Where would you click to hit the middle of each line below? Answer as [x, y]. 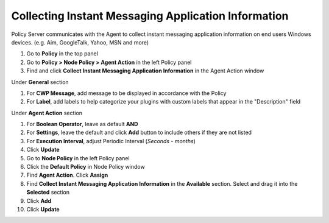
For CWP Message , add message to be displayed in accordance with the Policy [126, 93]
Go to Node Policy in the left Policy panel [78, 158]
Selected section [48, 193]
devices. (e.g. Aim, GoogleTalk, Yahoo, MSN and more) [80, 42]
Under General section [40, 82]
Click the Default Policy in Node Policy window [86, 167]
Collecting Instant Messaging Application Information [150, 16]
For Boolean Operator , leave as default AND [82, 124]
